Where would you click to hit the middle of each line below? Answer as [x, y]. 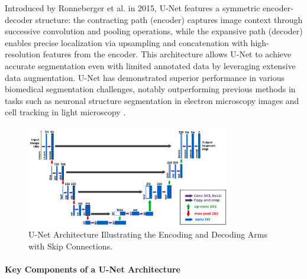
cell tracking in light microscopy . [65, 112]
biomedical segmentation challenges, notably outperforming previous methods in [150, 89]
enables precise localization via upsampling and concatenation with [126, 42]
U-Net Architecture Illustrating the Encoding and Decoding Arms [148, 234]
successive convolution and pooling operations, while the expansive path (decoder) [154, 31]
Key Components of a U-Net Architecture [93, 269]
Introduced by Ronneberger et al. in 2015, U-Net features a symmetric [133, 8]
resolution [23, 54]
